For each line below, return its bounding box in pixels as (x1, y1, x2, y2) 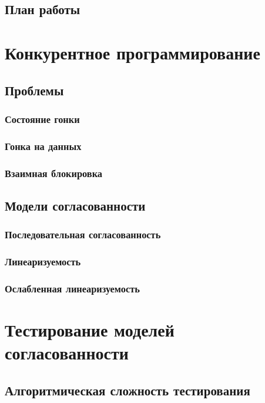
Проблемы (5, 81, 64, 99)
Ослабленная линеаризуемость (5, 281, 140, 295)
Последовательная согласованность (5, 227, 161, 242)
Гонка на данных (5, 138, 82, 153)
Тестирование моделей (5, 317, 175, 341)
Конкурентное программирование (5, 40, 260, 64)
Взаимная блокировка (5, 165, 103, 180)
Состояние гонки (5, 111, 80, 126)
